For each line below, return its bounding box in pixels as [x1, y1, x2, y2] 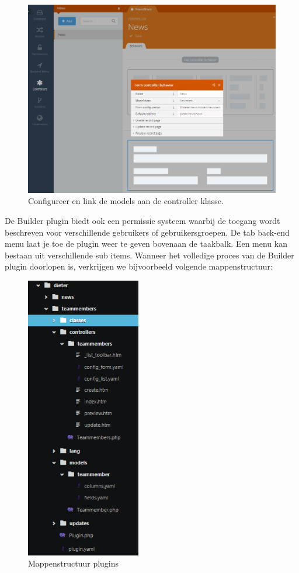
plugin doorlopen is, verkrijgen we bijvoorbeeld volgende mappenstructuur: [5, 260, 273, 272]
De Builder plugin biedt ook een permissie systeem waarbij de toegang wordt [5, 214, 280, 226]
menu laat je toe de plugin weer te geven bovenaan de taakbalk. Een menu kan [5, 237, 287, 250]
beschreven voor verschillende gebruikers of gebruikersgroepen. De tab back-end [5, 226, 290, 238]
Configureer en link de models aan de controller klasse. [28, 195, 224, 207]
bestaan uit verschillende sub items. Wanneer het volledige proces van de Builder [5, 248, 294, 261]
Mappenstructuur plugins [28, 557, 119, 569]
